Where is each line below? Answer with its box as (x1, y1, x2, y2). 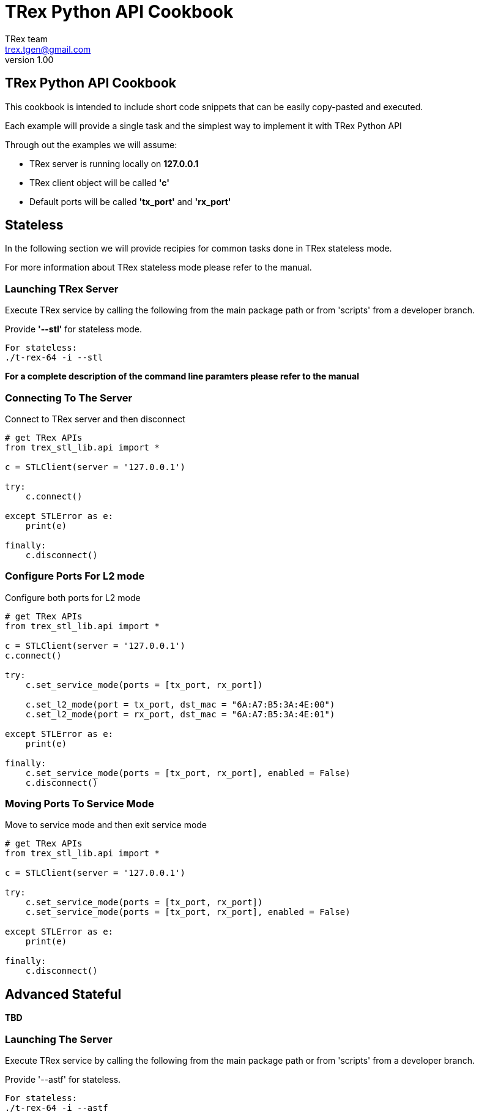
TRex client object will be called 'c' (29, 177, 169, 188)
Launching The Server (5, 1033, 113, 1045)
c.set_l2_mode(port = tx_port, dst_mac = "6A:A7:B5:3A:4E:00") (25, 699, 335, 709)
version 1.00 (5, 54, 54, 65)
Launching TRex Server (5, 282, 119, 295)
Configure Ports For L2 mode (5, 570, 145, 583)
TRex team (5, 33, 48, 44)
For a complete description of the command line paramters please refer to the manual (5, 371, 359, 382)
